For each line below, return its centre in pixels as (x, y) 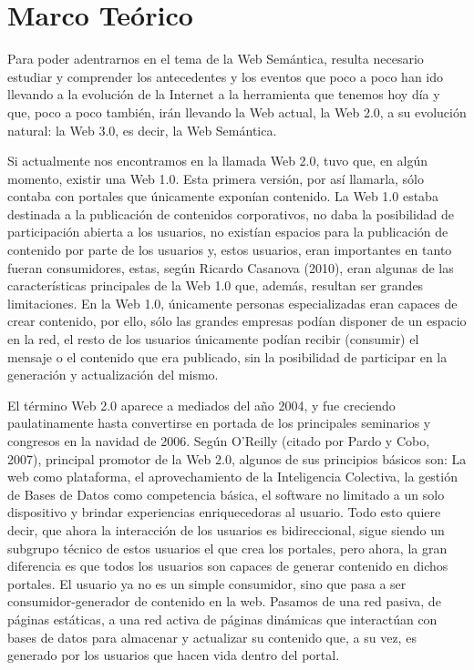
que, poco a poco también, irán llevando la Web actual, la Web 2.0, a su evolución (237, 112)
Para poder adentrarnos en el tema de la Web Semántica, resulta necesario (216, 59)
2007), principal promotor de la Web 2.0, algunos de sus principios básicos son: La (237, 458)
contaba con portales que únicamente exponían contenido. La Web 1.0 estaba (223, 196)
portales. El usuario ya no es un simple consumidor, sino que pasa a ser (207, 583)
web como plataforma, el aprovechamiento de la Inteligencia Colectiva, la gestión (232, 477)
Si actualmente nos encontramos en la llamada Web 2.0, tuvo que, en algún (218, 161)
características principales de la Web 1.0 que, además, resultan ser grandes (216, 285)
